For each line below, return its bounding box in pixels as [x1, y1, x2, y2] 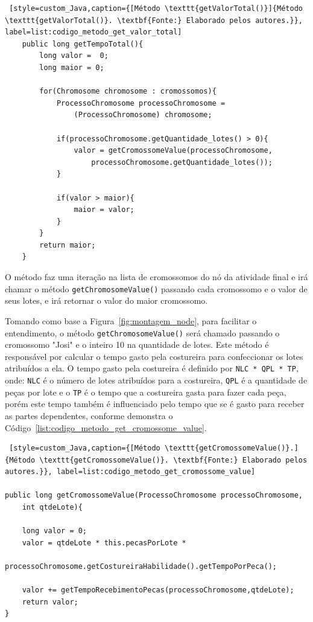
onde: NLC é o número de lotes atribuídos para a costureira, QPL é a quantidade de [5, 374, 308, 386]
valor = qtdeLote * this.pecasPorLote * [22, 538, 186, 547]
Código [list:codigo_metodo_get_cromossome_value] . [5, 421, 207, 434]
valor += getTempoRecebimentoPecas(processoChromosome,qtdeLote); [22, 586, 294, 595]
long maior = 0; [39, 63, 104, 72]
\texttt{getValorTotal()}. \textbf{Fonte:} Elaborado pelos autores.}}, [5, 16, 303, 25]
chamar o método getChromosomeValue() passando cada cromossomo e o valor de [5, 282, 308, 295]
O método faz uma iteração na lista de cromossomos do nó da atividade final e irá [5, 271, 308, 283]
